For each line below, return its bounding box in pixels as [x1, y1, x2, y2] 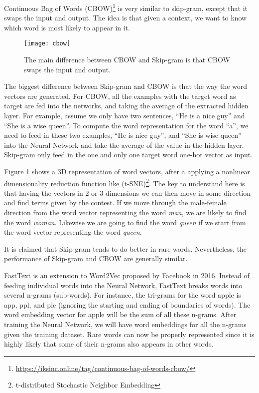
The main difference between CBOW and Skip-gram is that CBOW [24, 54, 230, 65]
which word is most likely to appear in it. [4, 22, 130, 32]
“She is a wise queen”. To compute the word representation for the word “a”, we [4, 120, 249, 130]
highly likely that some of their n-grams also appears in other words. [4, 339, 214, 349]
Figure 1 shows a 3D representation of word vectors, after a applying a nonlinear [4, 166, 251, 177]
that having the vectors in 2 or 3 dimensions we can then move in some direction [4, 187, 251, 198]
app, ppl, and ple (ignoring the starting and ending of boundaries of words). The [4, 299, 251, 310]
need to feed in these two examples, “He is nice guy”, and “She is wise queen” [4, 130, 242, 140]
